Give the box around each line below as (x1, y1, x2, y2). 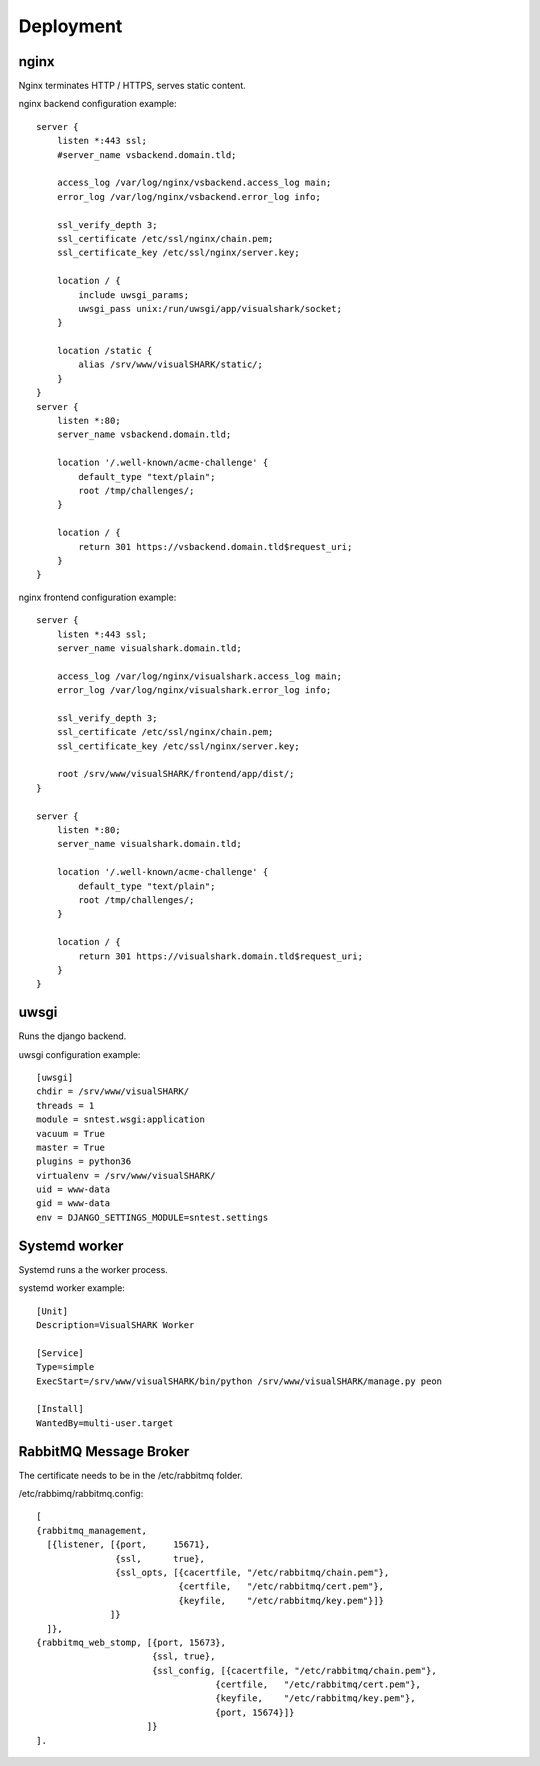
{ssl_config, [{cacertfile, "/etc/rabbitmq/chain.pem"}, (151, 1665, 437, 1676)
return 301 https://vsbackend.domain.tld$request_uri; (78, 541, 353, 552)
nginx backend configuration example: (18, 98, 177, 110)
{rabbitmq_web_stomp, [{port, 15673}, (36, 1636, 227, 1648)
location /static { (56, 345, 153, 357)
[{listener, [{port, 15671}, (46, 1539, 211, 1550)
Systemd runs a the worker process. (18, 1263, 169, 1275)
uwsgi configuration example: (18, 1048, 141, 1060)
